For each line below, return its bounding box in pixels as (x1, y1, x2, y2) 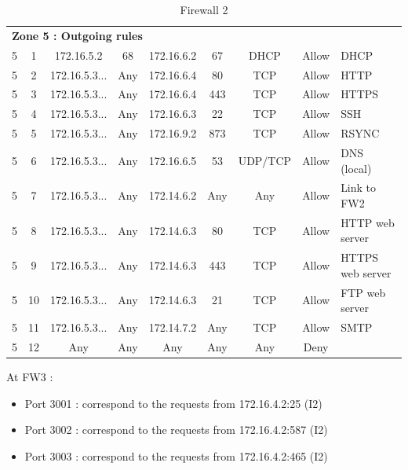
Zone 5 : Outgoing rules (12, 27, 143, 43)
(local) (341, 160, 372, 176)
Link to (341, 179, 377, 196)
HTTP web (341, 214, 395, 230)
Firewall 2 (180, 2, 228, 17)
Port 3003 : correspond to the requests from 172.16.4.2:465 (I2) (24, 447, 328, 464)
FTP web (341, 284, 386, 300)
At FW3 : (6, 369, 53, 385)
